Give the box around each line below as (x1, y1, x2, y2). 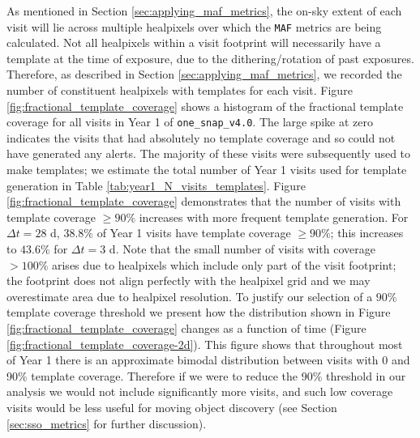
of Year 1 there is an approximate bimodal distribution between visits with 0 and (6, 351, 410, 368)
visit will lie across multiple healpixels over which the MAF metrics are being (6, 18, 382, 35)
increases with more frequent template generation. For (139, 208, 409, 225)
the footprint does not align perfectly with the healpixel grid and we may (6, 272, 371, 289)
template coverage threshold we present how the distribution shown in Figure (6, 304, 391, 321)
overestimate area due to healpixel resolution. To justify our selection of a (6, 287, 373, 304)
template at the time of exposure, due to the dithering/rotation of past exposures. (6, 49, 414, 66)
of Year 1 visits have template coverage (96, 224, 291, 241)
